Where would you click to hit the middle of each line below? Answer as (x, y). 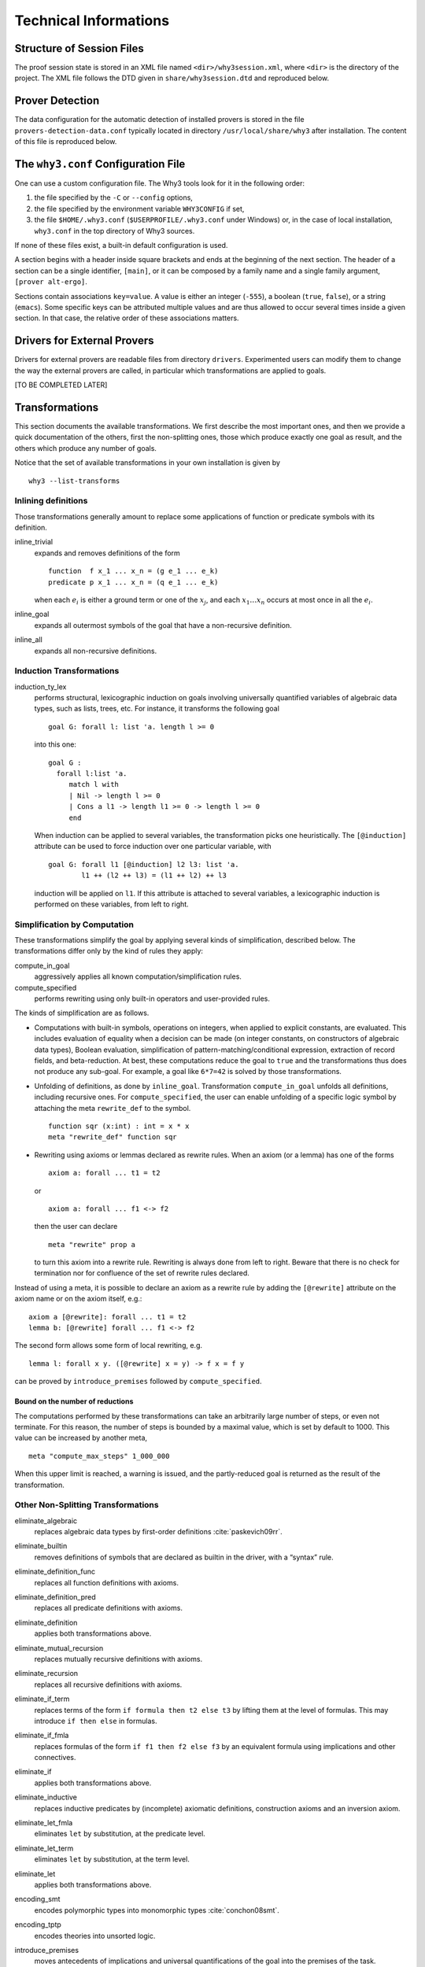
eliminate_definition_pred (55, 1597)
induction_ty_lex (41, 686)
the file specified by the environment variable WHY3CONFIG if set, (139, 209)
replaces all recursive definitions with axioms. (108, 1685)
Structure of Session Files (79, 48)
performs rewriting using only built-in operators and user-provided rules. (152, 998)
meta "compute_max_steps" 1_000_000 (99, 1456)
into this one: (55, 744)
